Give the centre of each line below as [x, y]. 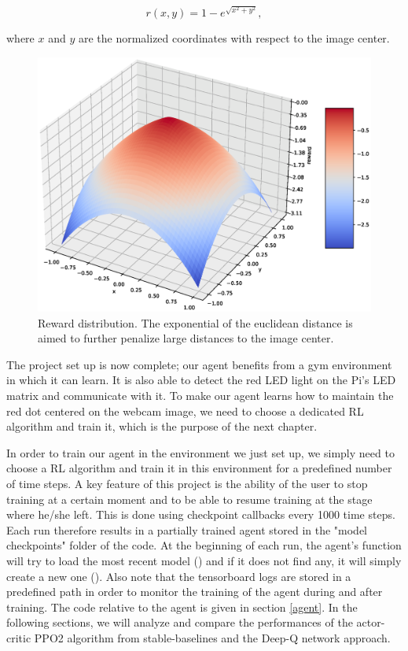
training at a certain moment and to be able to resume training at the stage [189, 499]
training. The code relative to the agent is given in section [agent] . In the [182, 607]
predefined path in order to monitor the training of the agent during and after [195, 592]
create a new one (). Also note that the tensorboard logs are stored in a [179, 576]
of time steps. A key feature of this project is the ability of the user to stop [187, 483]
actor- [371, 622]
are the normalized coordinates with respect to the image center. [234, 38]
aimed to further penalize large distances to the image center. [186, 338]
